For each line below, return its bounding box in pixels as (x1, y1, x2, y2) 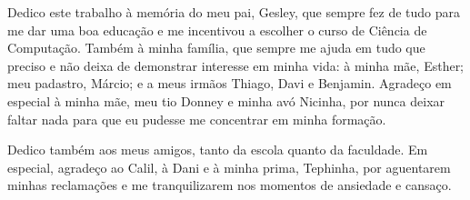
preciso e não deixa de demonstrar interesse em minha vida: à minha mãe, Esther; (7, 55, 465, 75)
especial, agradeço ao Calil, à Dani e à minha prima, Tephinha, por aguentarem (7, 157, 451, 176)
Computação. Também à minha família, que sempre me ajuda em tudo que (7, 38, 425, 57)
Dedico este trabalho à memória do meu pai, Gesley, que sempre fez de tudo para (7, 3, 461, 21)
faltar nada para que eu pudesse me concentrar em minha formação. (7, 109, 386, 128)
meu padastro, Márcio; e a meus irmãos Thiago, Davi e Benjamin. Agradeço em (7, 74, 452, 93)
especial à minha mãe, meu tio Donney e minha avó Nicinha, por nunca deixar (7, 91, 445, 110)
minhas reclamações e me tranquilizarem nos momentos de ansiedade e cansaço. (7, 175, 452, 195)
